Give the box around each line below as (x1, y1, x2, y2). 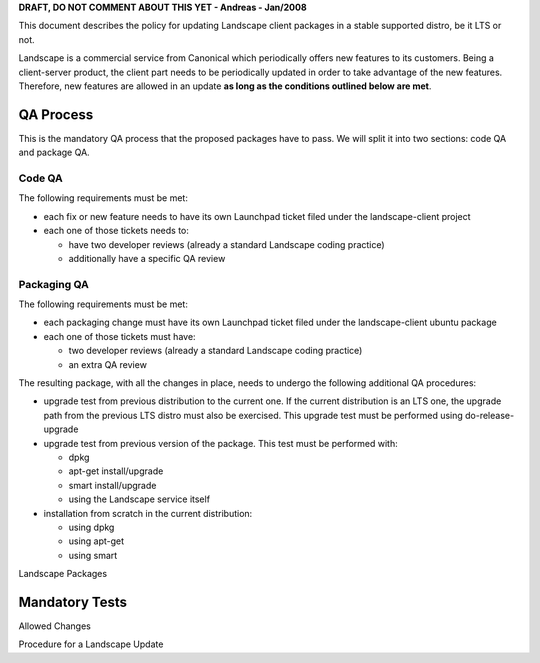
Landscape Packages (18, 568, 108, 580)
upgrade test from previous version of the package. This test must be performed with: (43, 437, 399, 449)
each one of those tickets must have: (43, 330, 196, 342)
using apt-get (68, 535, 125, 547)
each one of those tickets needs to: (43, 225, 190, 237)
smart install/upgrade (68, 479, 157, 491)
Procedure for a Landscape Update (18, 638, 164, 650)
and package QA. (18, 146, 90, 159)
